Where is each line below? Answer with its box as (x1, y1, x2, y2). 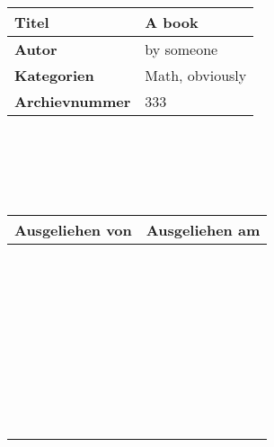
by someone (145, 39, 218, 59)
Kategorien (14, 65, 94, 85)
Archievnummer (14, 91, 131, 112)
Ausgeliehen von (14, 219, 132, 241)
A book (145, 12, 199, 32)
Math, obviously (145, 65, 247, 85)
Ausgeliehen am (146, 219, 261, 241)
